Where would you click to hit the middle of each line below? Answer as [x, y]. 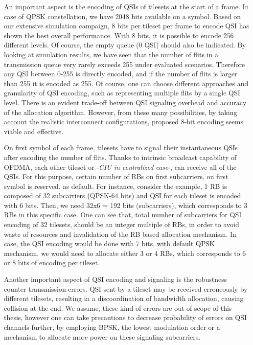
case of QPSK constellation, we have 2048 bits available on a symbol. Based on [123, 16]
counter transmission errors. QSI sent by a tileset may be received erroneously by [126, 288]
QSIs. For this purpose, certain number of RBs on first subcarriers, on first [116, 176]
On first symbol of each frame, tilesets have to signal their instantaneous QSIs [121, 148]
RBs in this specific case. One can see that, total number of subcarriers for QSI [123, 215]
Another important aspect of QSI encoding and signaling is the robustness [115, 279]
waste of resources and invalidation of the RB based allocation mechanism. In [120, 234]
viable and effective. [34, 131]
